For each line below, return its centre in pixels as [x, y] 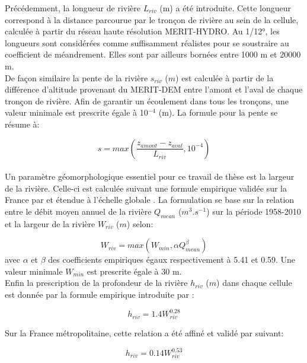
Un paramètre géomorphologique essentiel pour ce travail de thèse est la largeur [150, 176]
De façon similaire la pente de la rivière [76, 77]
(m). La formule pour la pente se [218, 112]
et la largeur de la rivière [50, 223]
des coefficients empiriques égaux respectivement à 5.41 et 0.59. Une [172, 259]
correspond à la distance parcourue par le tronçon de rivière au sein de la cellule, [152, 19]
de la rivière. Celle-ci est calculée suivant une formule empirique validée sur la [146, 188]
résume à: [22, 124]
